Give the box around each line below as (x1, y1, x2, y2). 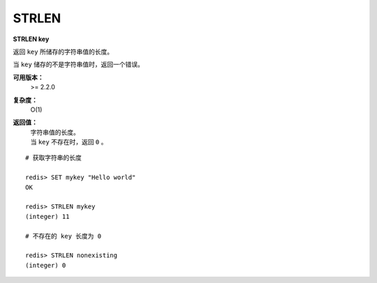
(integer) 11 (25, 213, 70, 220)
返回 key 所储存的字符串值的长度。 (13, 47, 114, 56)
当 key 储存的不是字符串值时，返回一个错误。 (13, 60, 145, 69)
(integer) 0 (25, 261, 66, 269)
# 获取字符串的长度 (25, 154, 82, 162)
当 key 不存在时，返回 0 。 (30, 138, 108, 146)
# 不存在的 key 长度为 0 (25, 232, 101, 240)
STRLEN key (13, 35, 50, 43)
